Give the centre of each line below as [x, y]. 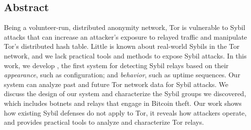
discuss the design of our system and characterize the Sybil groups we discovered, [125, 94]
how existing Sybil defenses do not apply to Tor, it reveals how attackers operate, [125, 112]
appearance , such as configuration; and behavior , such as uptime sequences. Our [122, 75]
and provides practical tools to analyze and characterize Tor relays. [104, 122]
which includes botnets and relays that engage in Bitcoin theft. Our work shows [123, 103]
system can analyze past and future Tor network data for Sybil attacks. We [116, 84]
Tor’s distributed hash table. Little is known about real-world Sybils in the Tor [122, 46]
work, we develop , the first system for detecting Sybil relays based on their [116, 65]
